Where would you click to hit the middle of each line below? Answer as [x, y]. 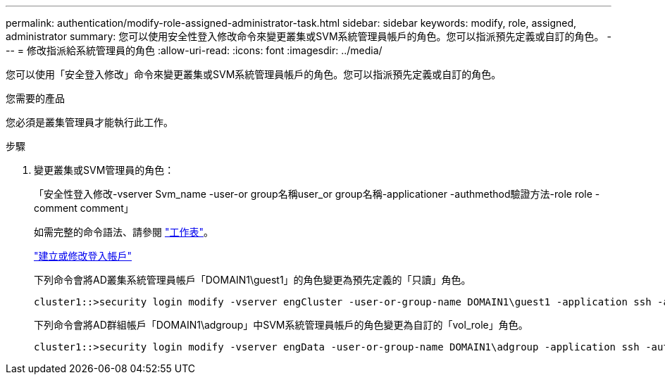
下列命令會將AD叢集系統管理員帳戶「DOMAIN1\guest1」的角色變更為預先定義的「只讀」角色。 [253, 280]
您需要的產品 [35, 98]
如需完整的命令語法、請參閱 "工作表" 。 [124, 232]
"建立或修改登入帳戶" [83, 256]
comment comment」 [84, 208]
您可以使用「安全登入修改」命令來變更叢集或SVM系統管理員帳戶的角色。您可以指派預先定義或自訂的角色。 [254, 74]
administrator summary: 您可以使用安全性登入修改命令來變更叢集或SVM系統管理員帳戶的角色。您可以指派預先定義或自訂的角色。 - [309, 36]
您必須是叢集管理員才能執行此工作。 [89, 122]
